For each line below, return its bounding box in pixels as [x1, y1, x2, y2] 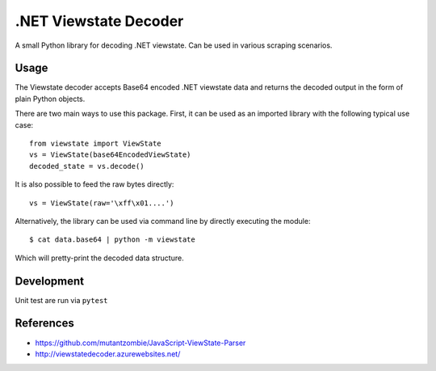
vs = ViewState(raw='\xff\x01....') [29, 198, 174, 208]
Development [15, 274, 85, 288]
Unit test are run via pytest [15, 295, 108, 305]
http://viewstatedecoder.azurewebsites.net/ [35, 348, 181, 359]
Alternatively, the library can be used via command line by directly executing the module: [15, 216, 311, 226]
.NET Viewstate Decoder [15, 12, 184, 30]
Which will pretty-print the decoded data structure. [15, 253, 185, 263]
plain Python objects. [15, 94, 86, 103]
